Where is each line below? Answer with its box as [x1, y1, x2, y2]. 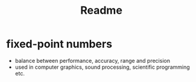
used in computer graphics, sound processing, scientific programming [14, 63, 190, 71]
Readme [80, 4, 122, 17]
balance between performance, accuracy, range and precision [14, 57, 171, 64]
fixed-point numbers [6, 37, 113, 51]
